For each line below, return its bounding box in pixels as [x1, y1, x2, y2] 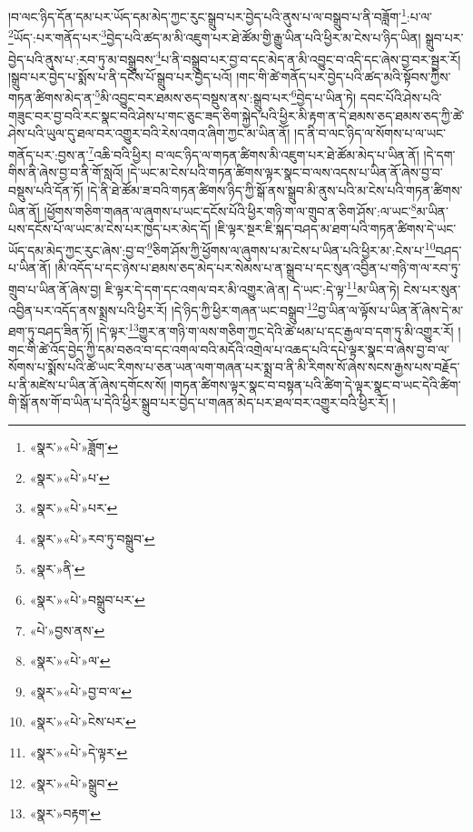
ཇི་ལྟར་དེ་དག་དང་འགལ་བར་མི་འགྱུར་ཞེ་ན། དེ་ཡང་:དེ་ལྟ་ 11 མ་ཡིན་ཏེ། [104, 276, 399, 298]
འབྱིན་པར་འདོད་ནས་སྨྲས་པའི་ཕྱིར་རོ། [8, 300, 168, 319]
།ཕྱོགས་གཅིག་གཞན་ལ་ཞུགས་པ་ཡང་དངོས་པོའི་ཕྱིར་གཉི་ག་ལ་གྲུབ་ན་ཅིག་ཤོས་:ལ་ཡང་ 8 [44, 199, 417, 220]
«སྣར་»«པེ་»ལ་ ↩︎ [29, 651, 111, 670]
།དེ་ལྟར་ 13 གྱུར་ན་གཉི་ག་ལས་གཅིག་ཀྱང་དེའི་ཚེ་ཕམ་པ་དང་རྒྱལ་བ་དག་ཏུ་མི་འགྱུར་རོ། [96, 319, 454, 341]
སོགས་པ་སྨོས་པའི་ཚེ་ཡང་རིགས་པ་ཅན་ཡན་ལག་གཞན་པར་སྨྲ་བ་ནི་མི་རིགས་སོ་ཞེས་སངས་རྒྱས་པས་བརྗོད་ [8, 357, 460, 376]
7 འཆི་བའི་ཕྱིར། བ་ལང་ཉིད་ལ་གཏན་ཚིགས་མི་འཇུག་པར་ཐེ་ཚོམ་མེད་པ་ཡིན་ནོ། [88, 142, 419, 164]
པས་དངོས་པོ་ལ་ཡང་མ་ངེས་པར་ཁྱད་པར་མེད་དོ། [8, 219, 211, 238]
